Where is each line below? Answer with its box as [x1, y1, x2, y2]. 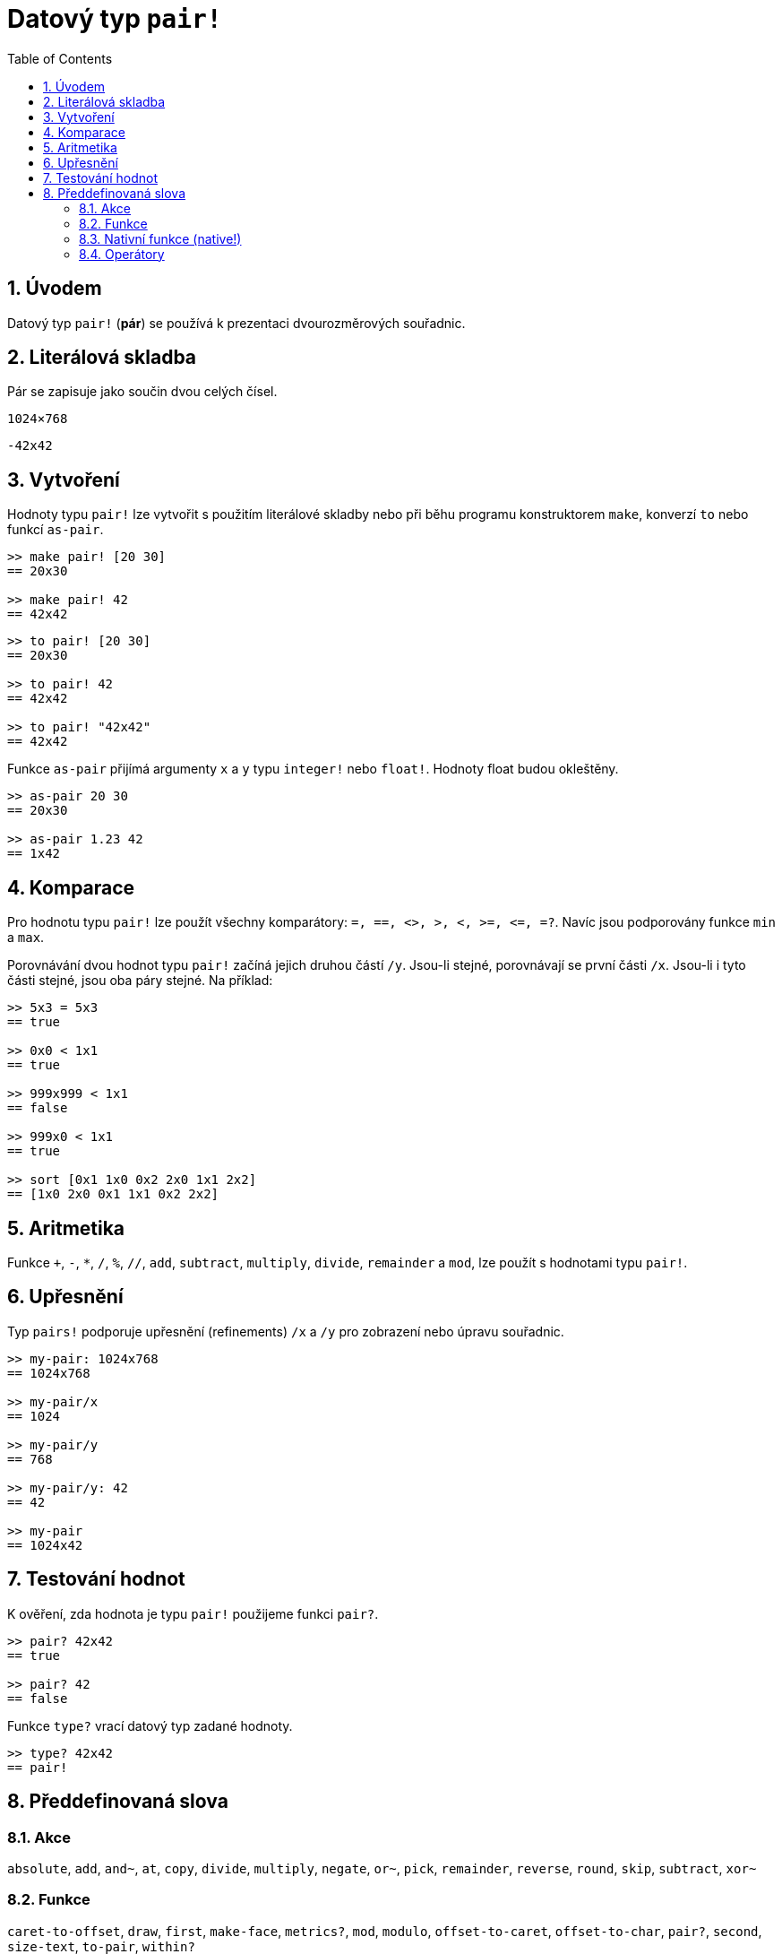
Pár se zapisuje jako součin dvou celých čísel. [7, 384, 278, 400]
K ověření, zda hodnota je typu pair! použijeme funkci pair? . [7, 1605, 379, 1621]
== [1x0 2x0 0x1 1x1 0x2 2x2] [7, 1187, 219, 1202]
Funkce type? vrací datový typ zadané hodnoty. [7, 1717, 293, 1734]
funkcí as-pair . [7, 522, 104, 538]
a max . [7, 929, 45, 946]
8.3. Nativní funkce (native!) [79, 230, 242, 246]
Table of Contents [7, 50, 113, 66]
